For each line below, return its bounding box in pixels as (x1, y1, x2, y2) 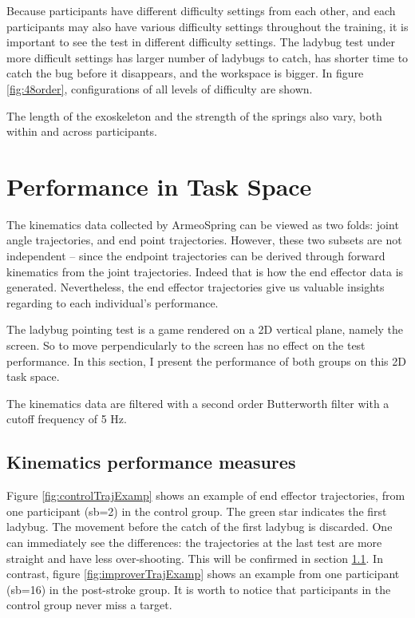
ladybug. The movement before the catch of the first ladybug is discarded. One (6, 518, 393, 535)
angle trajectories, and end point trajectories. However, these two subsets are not (6, 232, 402, 248)
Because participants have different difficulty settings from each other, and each (6, 2, 396, 18)
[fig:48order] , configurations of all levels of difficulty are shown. (6, 80, 313, 97)
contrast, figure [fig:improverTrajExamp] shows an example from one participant (6, 565, 400, 582)
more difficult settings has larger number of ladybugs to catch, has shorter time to (6, 49, 409, 65)
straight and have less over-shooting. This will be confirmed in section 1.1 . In (6, 549, 383, 566)
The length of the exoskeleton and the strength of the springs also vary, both (6, 107, 382, 124)
